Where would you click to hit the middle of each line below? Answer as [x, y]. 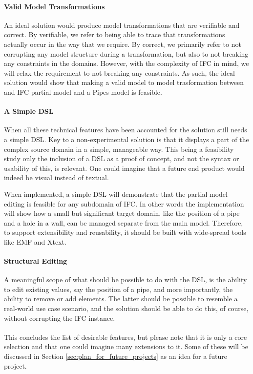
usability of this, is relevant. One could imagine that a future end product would [124, 168]
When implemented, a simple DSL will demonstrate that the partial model [116, 194]
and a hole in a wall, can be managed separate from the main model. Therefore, [124, 222]
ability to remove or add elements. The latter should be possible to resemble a [121, 299]
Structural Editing [36, 261]
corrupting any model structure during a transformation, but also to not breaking [126, 53]
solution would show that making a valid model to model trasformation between [124, 82]
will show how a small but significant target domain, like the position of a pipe [122, 213]
